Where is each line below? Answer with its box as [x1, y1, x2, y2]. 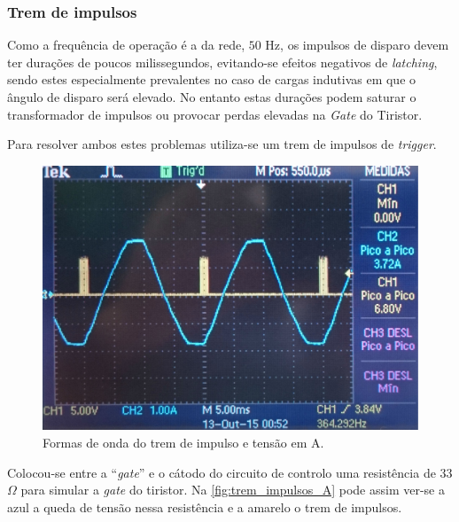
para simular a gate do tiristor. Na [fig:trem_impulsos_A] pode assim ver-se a [20, 480, 445, 499]
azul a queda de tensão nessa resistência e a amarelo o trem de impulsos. [7, 497, 402, 516]
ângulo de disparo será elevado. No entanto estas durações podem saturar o [7, 88, 416, 105]
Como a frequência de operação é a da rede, [7, 35, 245, 54]
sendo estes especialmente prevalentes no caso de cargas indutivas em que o [7, 70, 416, 89]
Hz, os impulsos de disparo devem [265, 35, 449, 54]
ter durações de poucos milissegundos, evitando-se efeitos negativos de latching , [7, 52, 438, 71]
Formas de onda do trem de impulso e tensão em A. [43, 432, 324, 451]
